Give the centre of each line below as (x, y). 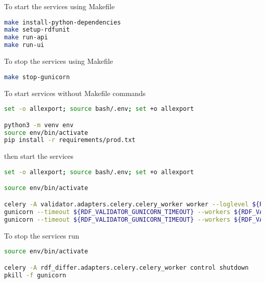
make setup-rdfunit (37, 30)
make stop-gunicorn (37, 77)
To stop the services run (42, 235)
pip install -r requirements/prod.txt (70, 140)
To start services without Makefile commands (75, 93)
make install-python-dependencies (63, 22)
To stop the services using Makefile (59, 61)
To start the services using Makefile (59, 6)
